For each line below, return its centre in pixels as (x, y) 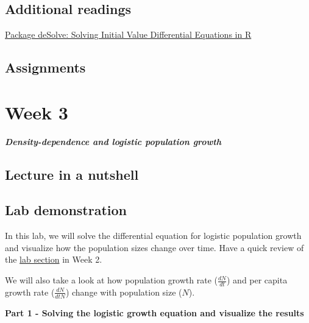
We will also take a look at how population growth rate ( (111, 280)
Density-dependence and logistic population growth (113, 141)
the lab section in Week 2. (54, 259)
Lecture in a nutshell (72, 174)
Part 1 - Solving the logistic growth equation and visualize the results (154, 312)
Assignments (45, 67)
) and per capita (257, 280)
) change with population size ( (124, 292)
